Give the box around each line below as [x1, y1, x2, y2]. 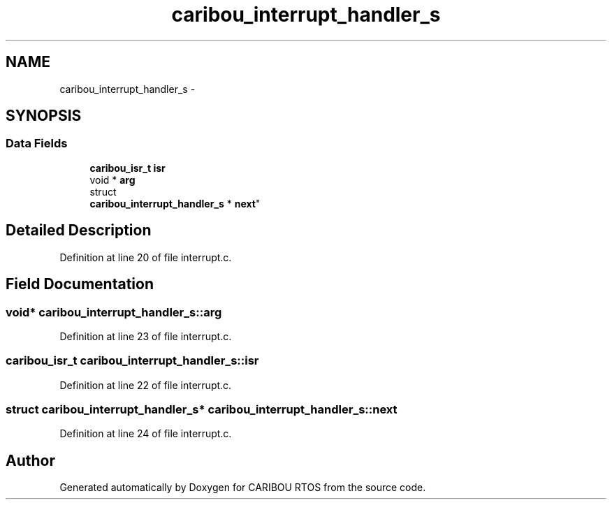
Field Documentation [6, 275, 154, 293]
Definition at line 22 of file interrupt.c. [59, 379, 232, 391]
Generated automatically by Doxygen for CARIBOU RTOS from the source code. [59, 481, 426, 494]
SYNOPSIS [6, 107, 82, 125]
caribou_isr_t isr [89, 161, 166, 174]
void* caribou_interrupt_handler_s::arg [6, 305, 222, 319]
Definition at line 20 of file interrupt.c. [59, 251, 232, 263]
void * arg [89, 173, 136, 186]
